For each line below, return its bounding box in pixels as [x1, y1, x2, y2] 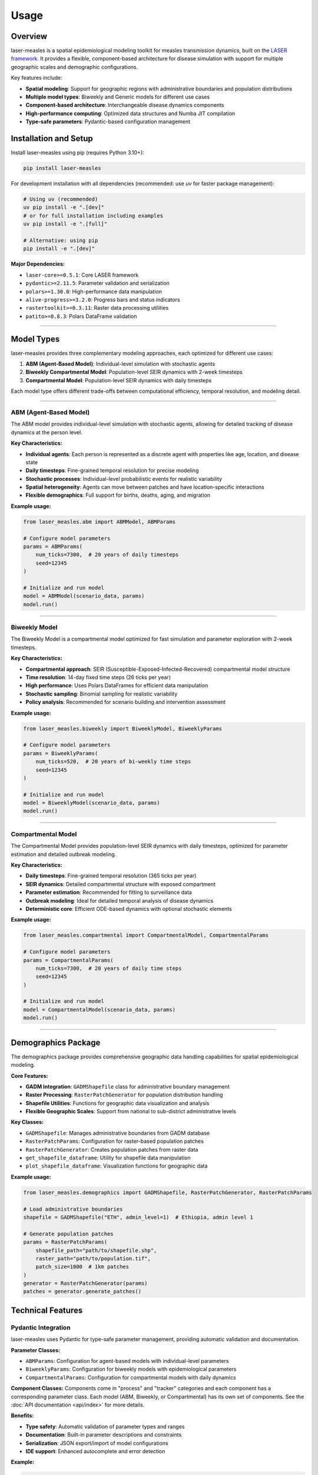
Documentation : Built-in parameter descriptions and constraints [25, 1431, 182, 1438]
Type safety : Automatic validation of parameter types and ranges [25, 1422, 185, 1430]
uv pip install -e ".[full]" [23, 221, 108, 227]
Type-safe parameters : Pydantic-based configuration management [25, 118, 191, 125]
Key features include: [11, 74, 62, 81]
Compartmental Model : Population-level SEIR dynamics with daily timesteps [25, 376, 212, 383]
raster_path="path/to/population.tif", [35, 1255, 151, 1262]
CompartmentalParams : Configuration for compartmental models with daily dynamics [25, 1374, 236, 1381]
